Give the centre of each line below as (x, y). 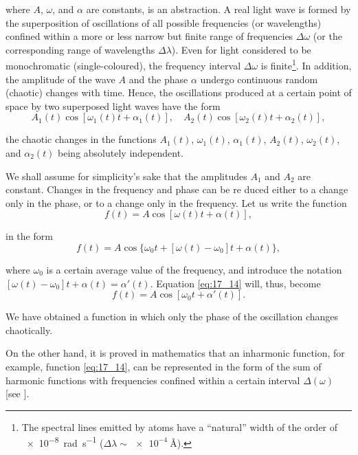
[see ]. (18, 393)
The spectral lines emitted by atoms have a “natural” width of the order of (180, 426)
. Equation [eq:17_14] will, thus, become (235, 283)
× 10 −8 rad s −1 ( (65, 442)
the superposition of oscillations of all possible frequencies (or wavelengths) (164, 22)
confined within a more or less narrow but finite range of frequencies (149, 36)
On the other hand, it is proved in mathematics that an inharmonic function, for (175, 353)
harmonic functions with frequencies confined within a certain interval (153, 380)
